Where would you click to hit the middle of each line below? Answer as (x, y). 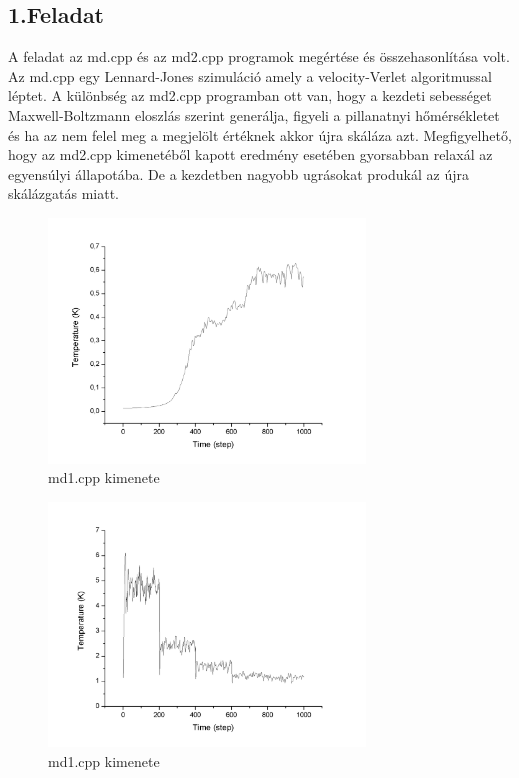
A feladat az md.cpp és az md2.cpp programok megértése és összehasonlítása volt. (259, 56)
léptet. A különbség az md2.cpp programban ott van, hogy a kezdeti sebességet (250, 95)
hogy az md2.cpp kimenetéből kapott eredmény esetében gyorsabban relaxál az (250, 154)
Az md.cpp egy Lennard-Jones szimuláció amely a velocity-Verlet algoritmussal (250, 75)
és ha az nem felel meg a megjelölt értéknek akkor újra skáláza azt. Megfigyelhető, (260, 134)
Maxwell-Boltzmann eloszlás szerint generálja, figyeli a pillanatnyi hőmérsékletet (254, 114)
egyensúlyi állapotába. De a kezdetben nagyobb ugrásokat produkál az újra (238, 173)
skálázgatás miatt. (63, 193)
